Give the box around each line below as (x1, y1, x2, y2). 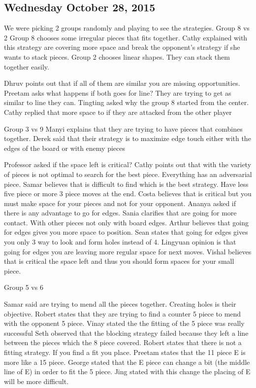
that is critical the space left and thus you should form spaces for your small (4, 256, 234, 266)
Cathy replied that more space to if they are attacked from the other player (4, 106, 232, 117)
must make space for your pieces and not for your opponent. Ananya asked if (4, 198, 236, 208)
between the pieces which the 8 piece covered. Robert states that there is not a (4, 337, 242, 348)
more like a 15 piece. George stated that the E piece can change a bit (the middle (4, 356, 250, 367)
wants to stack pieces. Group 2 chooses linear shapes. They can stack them (4, 51, 230, 62)
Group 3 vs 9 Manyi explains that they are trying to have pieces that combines (4, 123, 243, 134)
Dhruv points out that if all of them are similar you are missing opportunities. (4, 78, 240, 88)
